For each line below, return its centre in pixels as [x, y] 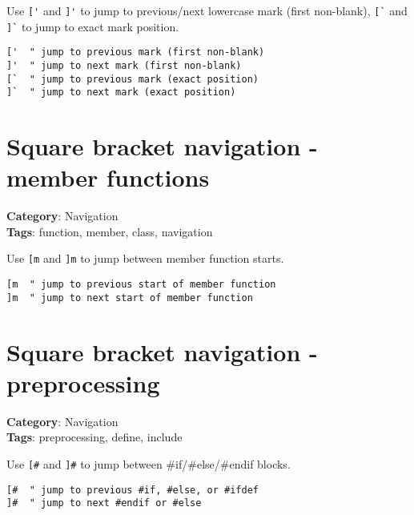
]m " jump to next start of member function [130, 298]
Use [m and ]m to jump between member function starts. [145, 258]
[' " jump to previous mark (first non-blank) [136, 52]
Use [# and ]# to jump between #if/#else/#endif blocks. [149, 463]
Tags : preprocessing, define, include [94, 437]
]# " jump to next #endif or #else [104, 503]
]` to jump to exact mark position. [93, 26]
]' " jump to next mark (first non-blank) [124, 65]
